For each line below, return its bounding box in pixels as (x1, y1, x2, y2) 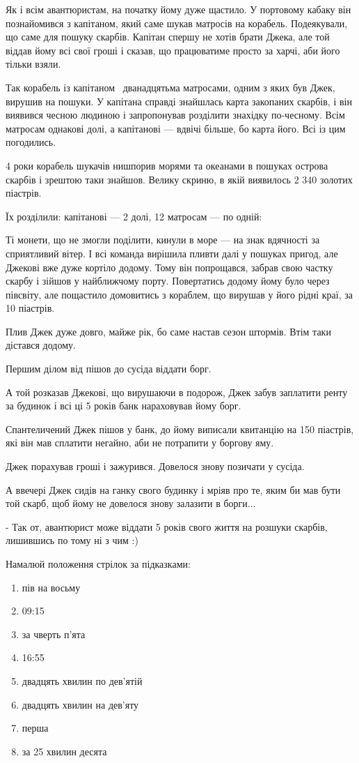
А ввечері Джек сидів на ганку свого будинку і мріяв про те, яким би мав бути (6, 482, 341, 497)
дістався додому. (6, 338, 76, 352)
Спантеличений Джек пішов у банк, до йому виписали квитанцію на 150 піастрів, (6, 421, 354, 436)
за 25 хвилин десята (22, 743, 107, 758)
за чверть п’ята (22, 626, 86, 641)
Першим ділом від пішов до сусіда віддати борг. (6, 361, 212, 376)
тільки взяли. (6, 56, 61, 71)
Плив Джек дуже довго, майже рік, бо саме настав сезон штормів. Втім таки (6, 324, 331, 338)
